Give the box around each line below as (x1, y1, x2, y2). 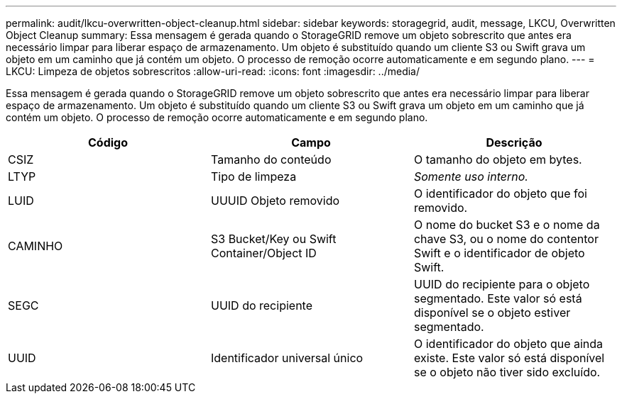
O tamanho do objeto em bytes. (413, 152, 582, 167)
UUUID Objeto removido (210, 193, 340, 208)
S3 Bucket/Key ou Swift (210, 232, 337, 246)
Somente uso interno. (413, 169, 528, 184)
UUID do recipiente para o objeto (413, 277, 590, 291)
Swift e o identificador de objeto (413, 246, 585, 260)
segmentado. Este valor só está (413, 291, 582, 305)
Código (87, 135, 128, 150)
